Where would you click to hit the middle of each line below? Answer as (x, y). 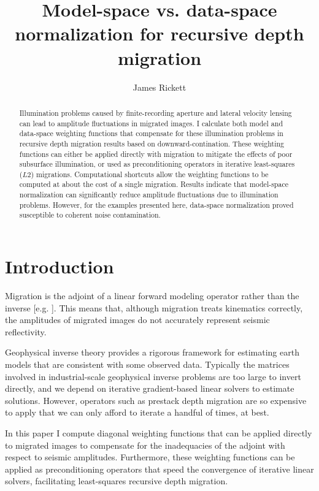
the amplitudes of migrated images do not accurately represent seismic (137, 320)
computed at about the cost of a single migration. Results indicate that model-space (154, 184)
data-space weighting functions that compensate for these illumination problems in (151, 133)
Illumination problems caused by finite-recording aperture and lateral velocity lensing (156, 112)
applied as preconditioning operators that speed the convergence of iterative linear (159, 469)
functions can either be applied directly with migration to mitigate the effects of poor (156, 154)
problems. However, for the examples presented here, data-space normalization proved (156, 204)
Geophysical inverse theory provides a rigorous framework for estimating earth (152, 352)
